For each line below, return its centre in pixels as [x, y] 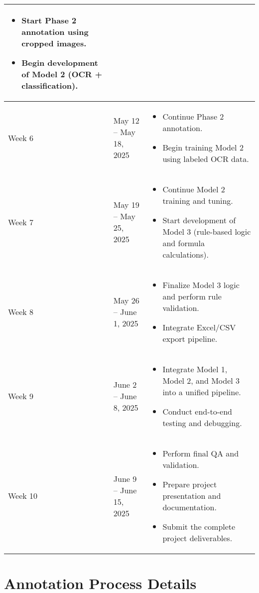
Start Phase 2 [49, 20]
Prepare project [190, 484]
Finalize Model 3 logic [201, 285]
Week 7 [21, 222]
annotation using [55, 32]
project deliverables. [197, 538]
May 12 [126, 120]
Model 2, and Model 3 [201, 380]
